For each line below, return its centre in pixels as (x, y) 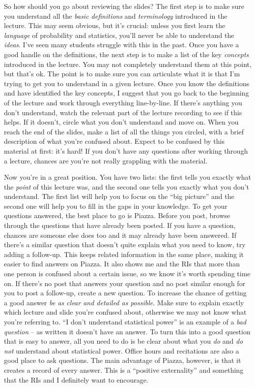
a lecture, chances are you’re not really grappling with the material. (106, 160)
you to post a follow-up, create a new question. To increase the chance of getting (125, 293)
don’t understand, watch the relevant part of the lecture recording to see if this (123, 112)
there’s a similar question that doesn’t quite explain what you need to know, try (125, 244)
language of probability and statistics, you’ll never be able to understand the (119, 35)
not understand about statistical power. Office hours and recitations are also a (122, 350)
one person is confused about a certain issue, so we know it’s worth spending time (127, 274)
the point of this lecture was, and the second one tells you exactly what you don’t (127, 186)
